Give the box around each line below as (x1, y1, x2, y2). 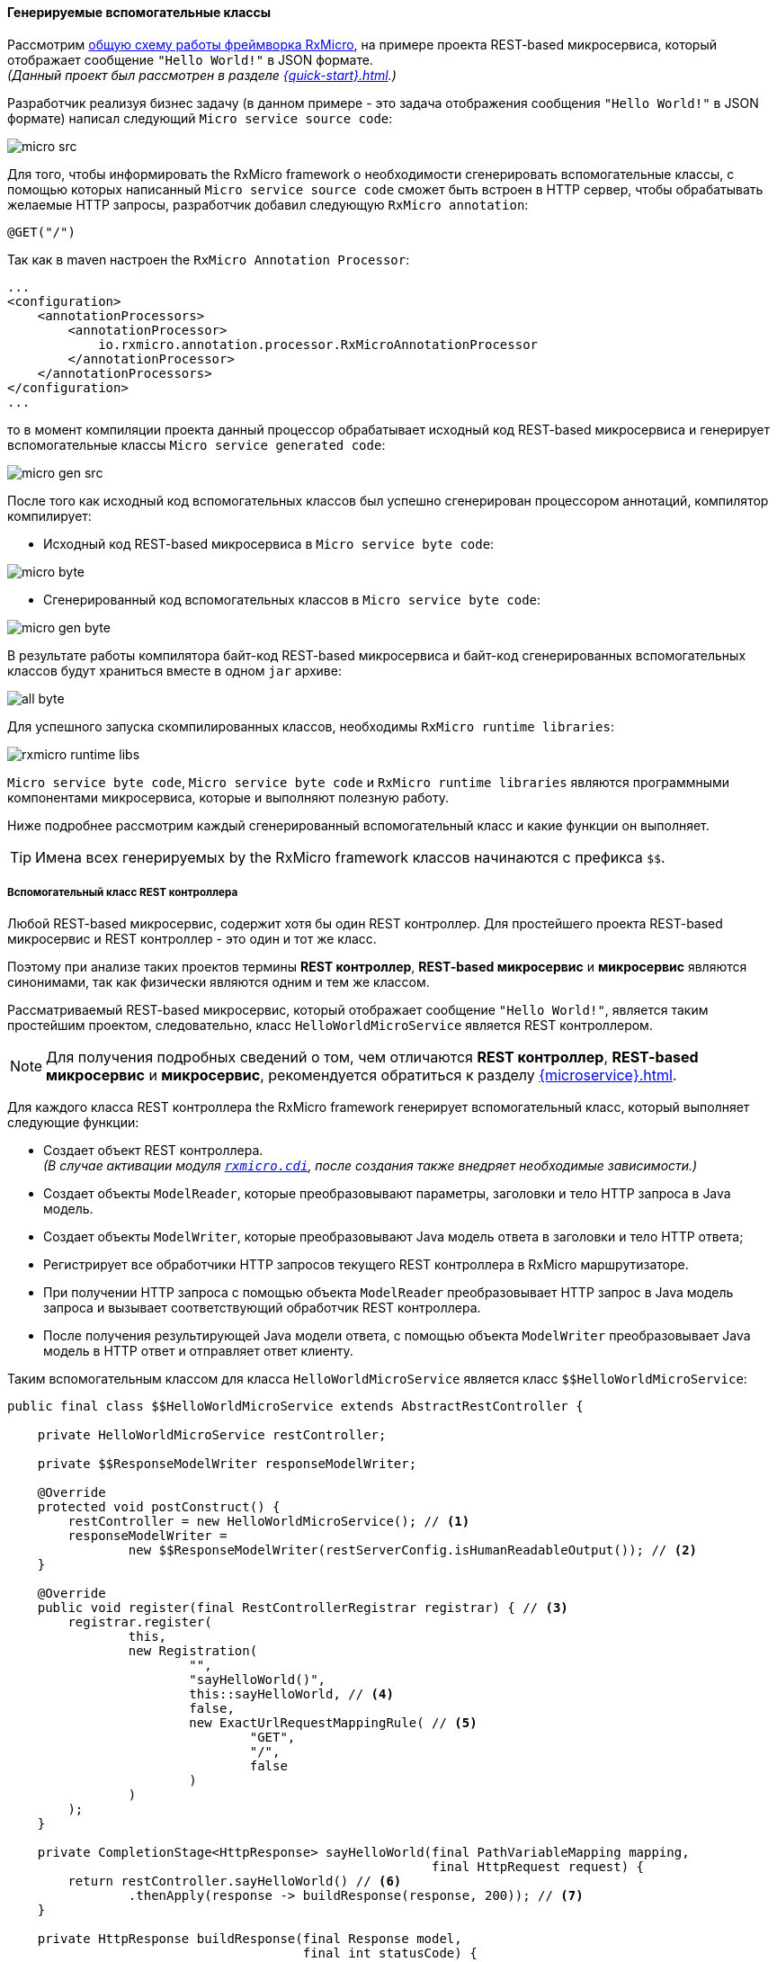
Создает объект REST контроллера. (43, 1142, 263, 1159)
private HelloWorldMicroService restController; (37, 1428, 387, 1443)
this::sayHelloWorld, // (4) (189, 1687, 394, 1702)
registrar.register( (67, 1615, 212, 1630)
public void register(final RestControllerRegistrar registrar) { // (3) (37, 1600, 568, 1616)
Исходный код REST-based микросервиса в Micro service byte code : (43, 535, 495, 551)
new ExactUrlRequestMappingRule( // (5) (189, 1716, 478, 1731)
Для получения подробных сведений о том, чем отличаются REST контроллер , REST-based (46, 1048, 699, 1067)
